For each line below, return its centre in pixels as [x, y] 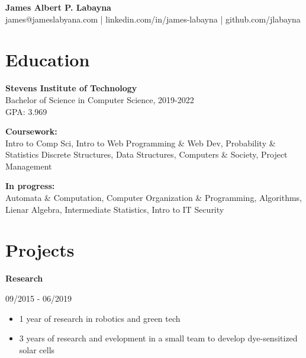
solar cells [37, 349]
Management [29, 166]
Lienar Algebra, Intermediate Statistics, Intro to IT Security [115, 209]
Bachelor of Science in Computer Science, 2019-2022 [100, 99]
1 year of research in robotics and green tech [100, 318]
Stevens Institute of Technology [71, 88]
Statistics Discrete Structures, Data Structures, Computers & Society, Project [146, 154]
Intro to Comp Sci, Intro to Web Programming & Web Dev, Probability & [141, 143]
